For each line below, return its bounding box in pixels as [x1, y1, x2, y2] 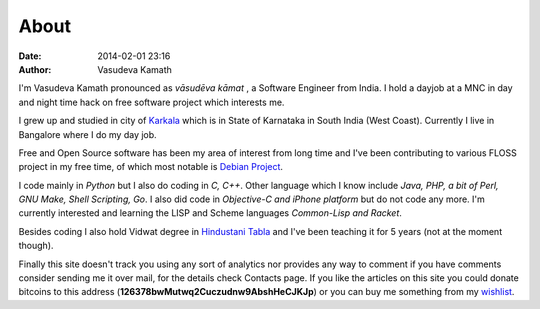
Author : [18, 63, 52, 75]
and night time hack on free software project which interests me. [18, 96, 285, 108]
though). [18, 240, 54, 252]
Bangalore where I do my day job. [18, 128, 157, 140]
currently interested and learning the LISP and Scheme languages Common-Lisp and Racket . [18, 207, 402, 219]
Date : [18, 50, 42, 62]
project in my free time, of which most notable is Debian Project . [18, 161, 284, 173]
